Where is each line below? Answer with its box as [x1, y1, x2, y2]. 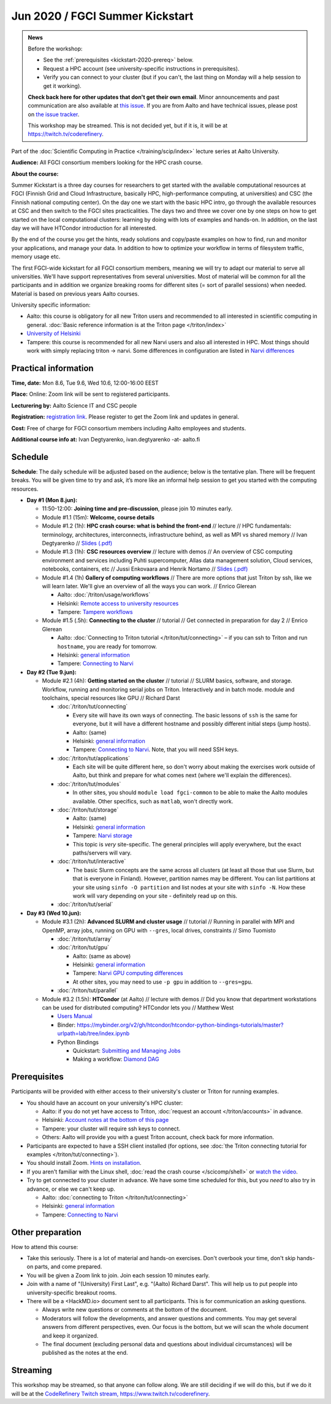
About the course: [11, 170, 59, 178]
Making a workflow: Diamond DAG [72, 1055, 159, 1063]
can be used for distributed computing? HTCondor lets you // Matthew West [42, 1004, 234, 1011]
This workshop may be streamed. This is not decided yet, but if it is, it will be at [28, 122, 228, 129]
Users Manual [57, 1012, 93, 1020]
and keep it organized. [42, 1331, 99, 1339]
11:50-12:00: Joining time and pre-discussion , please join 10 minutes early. [42, 505, 233, 513]
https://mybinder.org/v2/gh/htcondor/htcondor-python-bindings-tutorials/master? [77, 1021, 284, 1028]
